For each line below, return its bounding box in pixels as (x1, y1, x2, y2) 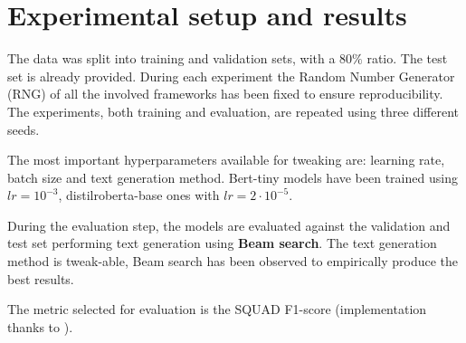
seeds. (7, 119, 40, 138)
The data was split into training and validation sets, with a (7, 49, 336, 68)
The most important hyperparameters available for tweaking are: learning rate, (7, 150, 445, 169)
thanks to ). (7, 317, 73, 336)
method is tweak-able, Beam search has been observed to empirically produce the (7, 252, 458, 271)
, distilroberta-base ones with (58, 186, 220, 205)
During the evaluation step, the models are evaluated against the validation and (7, 215, 451, 234)
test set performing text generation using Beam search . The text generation (7, 233, 437, 252)
